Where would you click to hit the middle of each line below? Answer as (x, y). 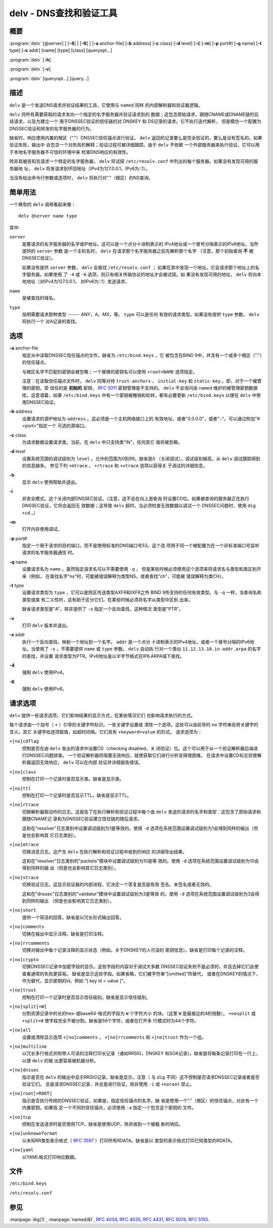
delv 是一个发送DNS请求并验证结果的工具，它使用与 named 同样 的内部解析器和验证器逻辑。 (106, 105)
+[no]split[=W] (28, 1007)
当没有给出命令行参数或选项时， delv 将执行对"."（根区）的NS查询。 (81, 178)
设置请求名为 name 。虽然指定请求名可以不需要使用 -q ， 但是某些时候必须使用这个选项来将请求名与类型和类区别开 (142, 569)
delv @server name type (48, 216)
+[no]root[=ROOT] (31, 1094)
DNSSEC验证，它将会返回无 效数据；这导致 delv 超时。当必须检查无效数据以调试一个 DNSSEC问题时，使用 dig (139, 506)
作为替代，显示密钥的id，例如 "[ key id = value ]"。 (75, 980)
